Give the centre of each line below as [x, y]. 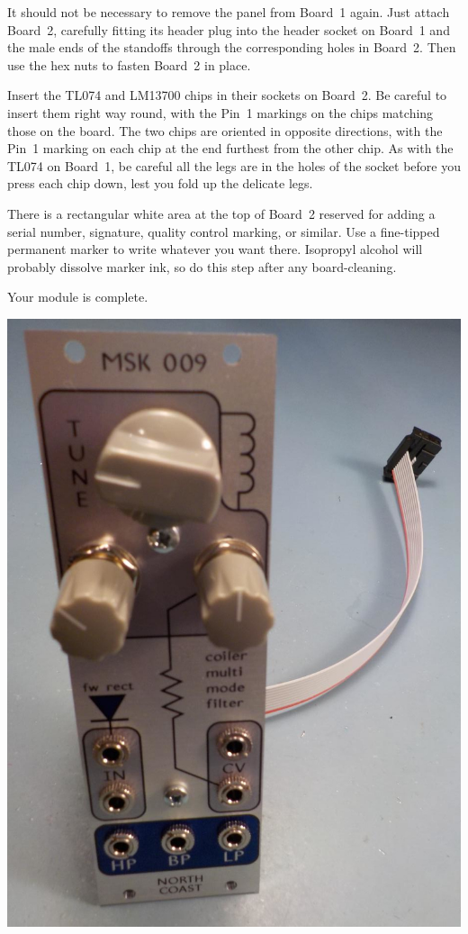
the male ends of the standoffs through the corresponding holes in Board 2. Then [232, 47]
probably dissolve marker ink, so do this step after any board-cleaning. [202, 266]
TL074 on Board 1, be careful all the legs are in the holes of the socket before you [234, 165]
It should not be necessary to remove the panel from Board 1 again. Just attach [229, 12]
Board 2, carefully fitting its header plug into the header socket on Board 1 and [229, 29]
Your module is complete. [78, 297]
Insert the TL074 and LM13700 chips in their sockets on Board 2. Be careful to [227, 95]
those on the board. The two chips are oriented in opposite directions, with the [225, 130]
